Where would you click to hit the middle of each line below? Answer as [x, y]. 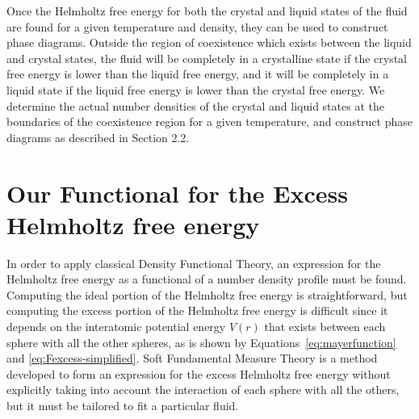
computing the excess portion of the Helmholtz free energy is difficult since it [197, 310]
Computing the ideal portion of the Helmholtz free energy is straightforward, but [207, 294]
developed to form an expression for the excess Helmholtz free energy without [199, 373]
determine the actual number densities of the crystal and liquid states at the [195, 105]
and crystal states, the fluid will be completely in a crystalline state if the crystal [207, 58]
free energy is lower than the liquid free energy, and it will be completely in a [198, 74]
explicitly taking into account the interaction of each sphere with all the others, [203, 390]
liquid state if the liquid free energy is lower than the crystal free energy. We [196, 89]
